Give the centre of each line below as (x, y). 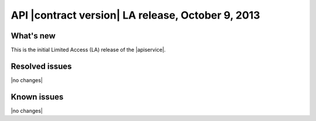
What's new (33, 36)
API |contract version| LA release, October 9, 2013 (135, 15)
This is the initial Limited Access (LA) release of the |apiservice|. (88, 50)
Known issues (37, 97)
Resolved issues (42, 66)
